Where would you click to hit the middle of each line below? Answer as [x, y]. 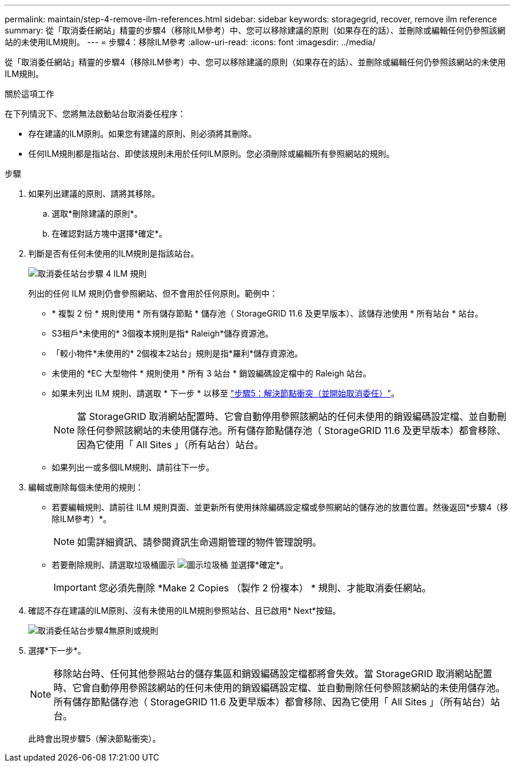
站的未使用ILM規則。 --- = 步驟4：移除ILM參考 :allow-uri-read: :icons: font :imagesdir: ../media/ [190, 42]
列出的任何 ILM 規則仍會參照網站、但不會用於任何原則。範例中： [153, 293]
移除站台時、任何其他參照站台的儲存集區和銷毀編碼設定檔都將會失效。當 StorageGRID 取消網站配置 [273, 674]
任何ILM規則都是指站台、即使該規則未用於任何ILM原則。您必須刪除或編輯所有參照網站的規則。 [211, 154]
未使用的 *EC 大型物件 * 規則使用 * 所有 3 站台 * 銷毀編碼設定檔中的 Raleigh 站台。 [212, 373]
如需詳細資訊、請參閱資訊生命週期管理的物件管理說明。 [200, 542]
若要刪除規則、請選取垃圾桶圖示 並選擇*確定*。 [170, 565]
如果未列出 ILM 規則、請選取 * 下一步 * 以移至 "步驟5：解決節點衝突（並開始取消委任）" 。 [226, 393]
